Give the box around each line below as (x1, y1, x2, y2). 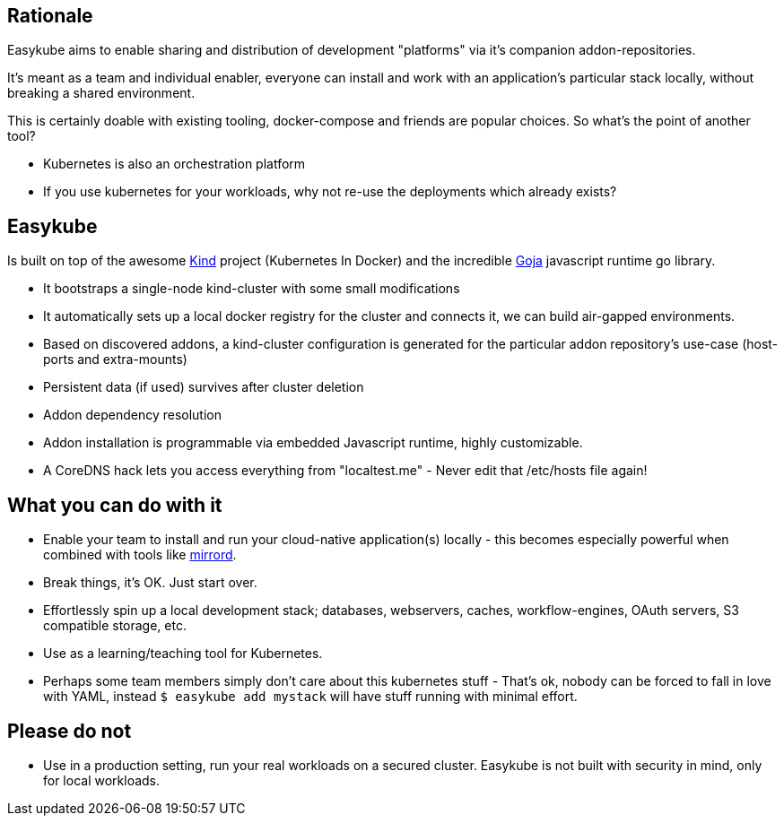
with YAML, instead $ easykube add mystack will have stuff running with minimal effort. (43, 689, 578, 705)
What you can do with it (7, 493, 222, 516)
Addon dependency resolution (43, 407, 222, 423)
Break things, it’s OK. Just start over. (43, 575, 257, 591)
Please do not (7, 719, 132, 742)
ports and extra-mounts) (43, 351, 187, 368)
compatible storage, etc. (43, 618, 187, 634)
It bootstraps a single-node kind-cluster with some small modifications (43, 281, 460, 297)
